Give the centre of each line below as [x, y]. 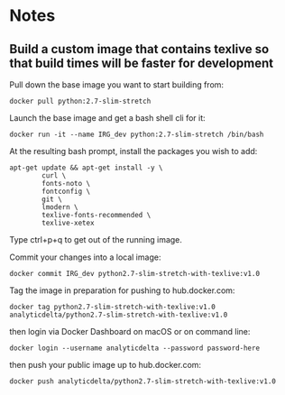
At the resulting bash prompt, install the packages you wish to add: [133, 151]
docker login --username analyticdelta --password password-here [134, 348]
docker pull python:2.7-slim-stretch [80, 101]
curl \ [54, 176]
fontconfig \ [66, 191]
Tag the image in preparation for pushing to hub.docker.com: [122, 290]
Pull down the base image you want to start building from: [116, 85]
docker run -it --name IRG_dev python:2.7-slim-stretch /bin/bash [137, 134]
